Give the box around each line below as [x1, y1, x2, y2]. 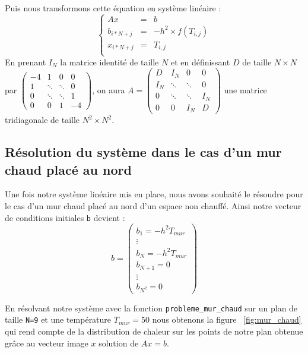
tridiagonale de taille [5, 114, 80, 126]
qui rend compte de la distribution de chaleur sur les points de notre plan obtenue [5, 324, 303, 337]
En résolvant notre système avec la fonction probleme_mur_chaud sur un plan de [5, 301, 298, 314]
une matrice [224, 83, 267, 96]
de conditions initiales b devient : [5, 211, 125, 223]
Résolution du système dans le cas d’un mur [5, 143, 282, 161]
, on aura [92, 83, 125, 96]
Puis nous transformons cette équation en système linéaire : [5, 2, 221, 14]
